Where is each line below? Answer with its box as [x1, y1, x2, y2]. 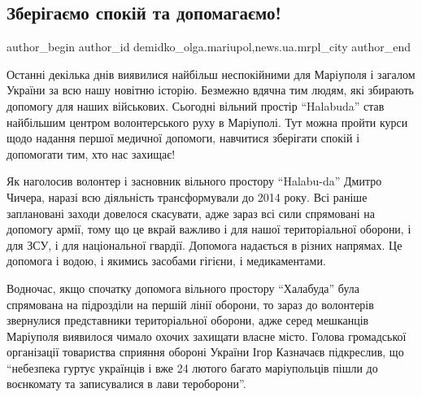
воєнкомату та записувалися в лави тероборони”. [7, 375, 246, 392]
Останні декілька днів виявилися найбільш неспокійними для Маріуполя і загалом [7, 65, 415, 82]
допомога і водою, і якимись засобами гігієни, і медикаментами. [7, 252, 326, 269]
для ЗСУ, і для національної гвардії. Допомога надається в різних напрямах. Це [7, 236, 402, 253]
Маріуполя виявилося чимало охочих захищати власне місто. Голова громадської [7, 327, 407, 344]
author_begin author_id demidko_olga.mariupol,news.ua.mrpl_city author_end [7, 38, 411, 55]
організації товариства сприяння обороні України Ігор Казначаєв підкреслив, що [7, 343, 404, 360]
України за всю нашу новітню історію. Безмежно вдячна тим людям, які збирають [7, 81, 414, 98]
